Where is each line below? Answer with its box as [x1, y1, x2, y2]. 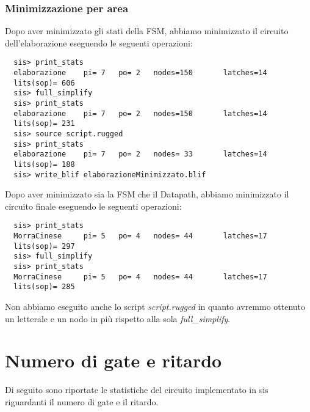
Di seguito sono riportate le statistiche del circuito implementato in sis [5, 383, 269, 396]
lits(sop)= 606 [13, 78, 75, 87]
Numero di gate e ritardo [5, 348, 222, 373]
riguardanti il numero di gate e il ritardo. [5, 395, 159, 408]
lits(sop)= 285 [13, 282, 75, 292]
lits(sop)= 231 [13, 119, 75, 128]
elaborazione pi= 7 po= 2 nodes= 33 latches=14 [13, 150, 267, 159]
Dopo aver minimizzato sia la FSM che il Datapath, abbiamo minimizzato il [5, 188, 289, 200]
